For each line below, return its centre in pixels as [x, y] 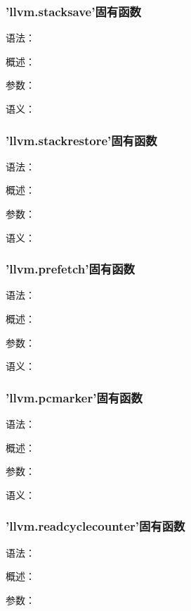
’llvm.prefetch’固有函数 [70, 269]
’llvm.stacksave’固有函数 [73, 11]
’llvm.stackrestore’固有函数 [81, 140]
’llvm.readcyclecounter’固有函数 [95, 526]
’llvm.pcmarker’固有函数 [74, 397]
